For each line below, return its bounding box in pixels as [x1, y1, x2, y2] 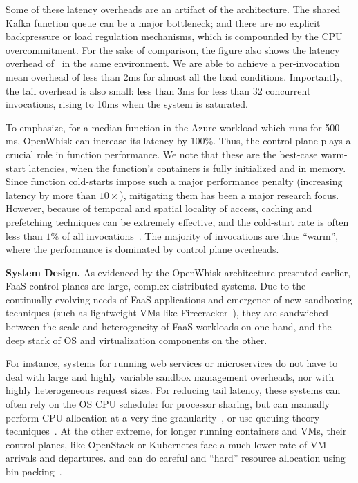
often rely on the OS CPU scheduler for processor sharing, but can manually [6, 397, 330, 411]
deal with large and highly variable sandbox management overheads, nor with [6, 369, 335, 383]
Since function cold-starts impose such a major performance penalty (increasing [6, 174, 343, 189]
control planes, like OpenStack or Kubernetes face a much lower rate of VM [6, 437, 327, 451]
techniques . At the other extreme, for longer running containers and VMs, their [6, 424, 347, 438]
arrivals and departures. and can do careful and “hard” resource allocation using [6, 451, 346, 465]
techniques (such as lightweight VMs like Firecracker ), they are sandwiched [6, 305, 328, 320]
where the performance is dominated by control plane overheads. [6, 242, 279, 256]
